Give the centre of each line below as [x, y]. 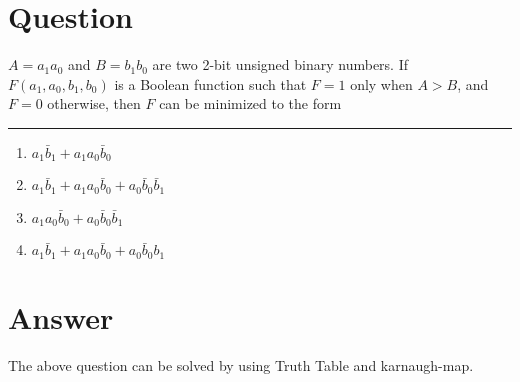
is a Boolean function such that [210, 83]
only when [381, 83]
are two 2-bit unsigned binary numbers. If [280, 64]
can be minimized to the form [250, 103]
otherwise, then [94, 103]
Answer [61, 316]
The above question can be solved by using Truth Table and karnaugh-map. [241, 364]
